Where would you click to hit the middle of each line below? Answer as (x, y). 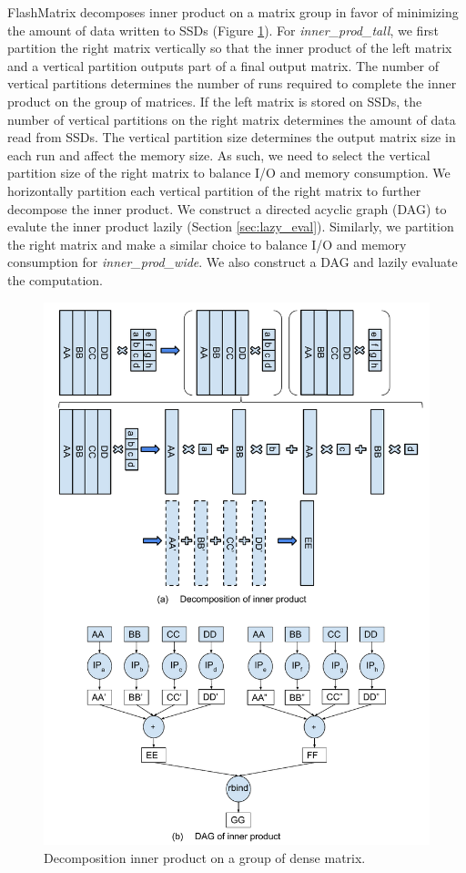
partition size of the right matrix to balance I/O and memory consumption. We (229, 173)
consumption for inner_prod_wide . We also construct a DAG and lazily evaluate (233, 262)
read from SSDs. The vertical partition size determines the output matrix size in (232, 137)
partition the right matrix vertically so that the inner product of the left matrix (230, 48)
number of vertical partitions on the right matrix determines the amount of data (232, 119)
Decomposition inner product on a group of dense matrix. (205, 857)
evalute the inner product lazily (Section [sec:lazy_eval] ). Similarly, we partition (231, 226)
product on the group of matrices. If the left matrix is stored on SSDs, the (215, 101)
